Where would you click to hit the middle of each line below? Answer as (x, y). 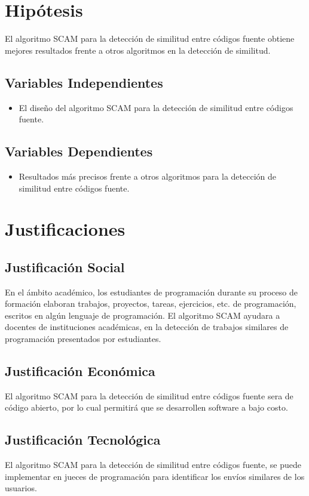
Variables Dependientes (79, 151)
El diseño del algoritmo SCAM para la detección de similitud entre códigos (156, 107)
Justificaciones (65, 229)
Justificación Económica (80, 371)
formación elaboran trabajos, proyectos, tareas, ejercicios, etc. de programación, (151, 304)
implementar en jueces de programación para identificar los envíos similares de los (155, 476)
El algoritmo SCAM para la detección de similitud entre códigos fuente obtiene (150, 38)
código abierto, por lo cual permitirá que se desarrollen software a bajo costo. (146, 407)
